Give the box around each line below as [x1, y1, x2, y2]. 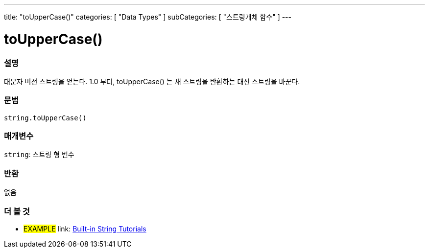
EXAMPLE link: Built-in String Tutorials [24, 224, 146, 233]
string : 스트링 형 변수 [4, 150, 74, 159]
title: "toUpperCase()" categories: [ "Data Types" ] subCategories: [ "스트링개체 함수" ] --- [4, 13, 291, 21]
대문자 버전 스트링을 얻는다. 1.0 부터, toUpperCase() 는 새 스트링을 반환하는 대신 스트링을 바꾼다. [4, 77, 300, 86]
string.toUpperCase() [4, 114, 87, 122]
